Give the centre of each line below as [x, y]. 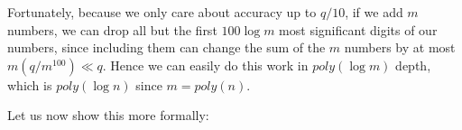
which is [30, 84]
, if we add [374, 12]
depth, [413, 65]
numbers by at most [400, 47]
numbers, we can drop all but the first [112, 29]
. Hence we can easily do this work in [205, 65]
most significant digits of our [358, 29]
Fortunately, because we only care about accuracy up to [162, 12]
